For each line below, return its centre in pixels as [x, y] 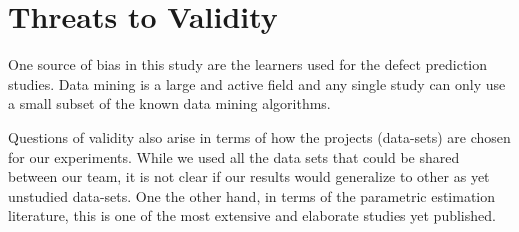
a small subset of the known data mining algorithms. [169, 103]
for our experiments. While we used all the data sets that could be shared [234, 156]
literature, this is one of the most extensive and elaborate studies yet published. [252, 215]
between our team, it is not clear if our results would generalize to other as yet [249, 176]
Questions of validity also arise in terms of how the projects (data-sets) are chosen [259, 136]
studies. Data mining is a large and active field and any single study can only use [257, 83]
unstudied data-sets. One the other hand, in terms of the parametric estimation [252, 195]
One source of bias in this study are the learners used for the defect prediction [248, 64]
